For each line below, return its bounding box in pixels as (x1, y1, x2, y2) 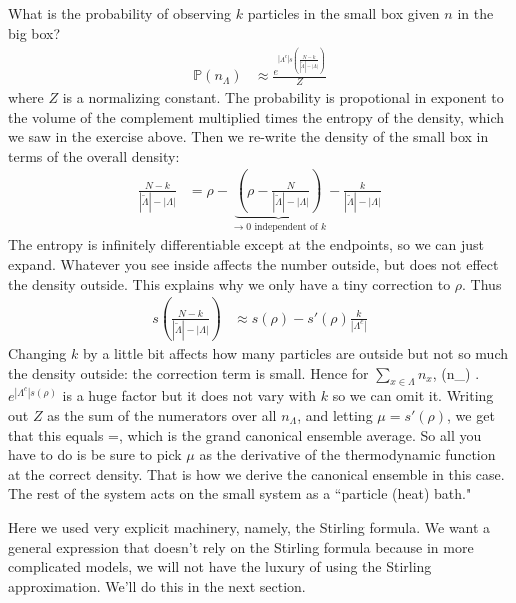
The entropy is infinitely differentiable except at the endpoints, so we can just (8, 234, 484, 255)
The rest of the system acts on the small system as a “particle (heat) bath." (8, 483, 472, 504)
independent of (254, 221, 318, 232)
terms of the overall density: (8, 145, 180, 166)
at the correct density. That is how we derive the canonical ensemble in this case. (8, 463, 505, 484)
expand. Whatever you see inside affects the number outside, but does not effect (8, 254, 499, 275)
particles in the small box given (247, 3, 440, 23)
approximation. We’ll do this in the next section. (8, 575, 306, 596)
